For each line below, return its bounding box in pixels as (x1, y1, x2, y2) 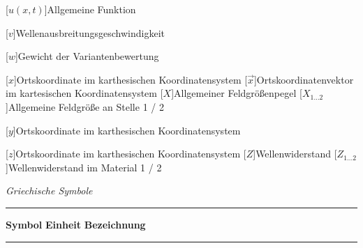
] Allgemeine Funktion (44, 2, 136, 16)
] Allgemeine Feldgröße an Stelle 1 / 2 (6, 99, 164, 114)
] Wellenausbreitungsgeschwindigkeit (13, 25, 165, 40)
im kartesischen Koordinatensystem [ (6, 86, 163, 100)
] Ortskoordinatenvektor (253, 72, 354, 86)
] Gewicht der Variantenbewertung (15, 49, 159, 63)
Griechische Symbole (6, 183, 93, 198)
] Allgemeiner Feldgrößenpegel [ (171, 86, 302, 100)
